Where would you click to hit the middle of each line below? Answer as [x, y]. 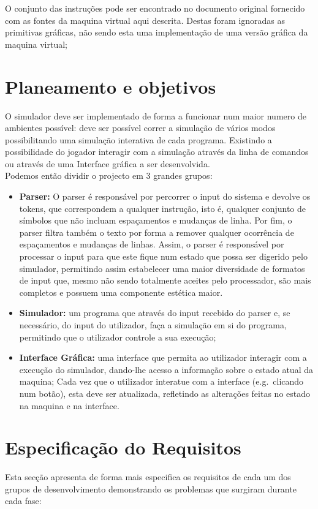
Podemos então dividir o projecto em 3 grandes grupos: [109, 175]
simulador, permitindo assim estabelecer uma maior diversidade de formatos [162, 268]
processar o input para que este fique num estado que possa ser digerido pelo [163, 256]
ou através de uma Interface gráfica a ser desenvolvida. [108, 163]
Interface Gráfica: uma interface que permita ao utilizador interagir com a [163, 357]
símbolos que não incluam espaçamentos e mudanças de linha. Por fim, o [156, 220]
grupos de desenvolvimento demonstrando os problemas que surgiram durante [151, 488]
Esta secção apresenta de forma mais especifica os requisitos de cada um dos [148, 477]
